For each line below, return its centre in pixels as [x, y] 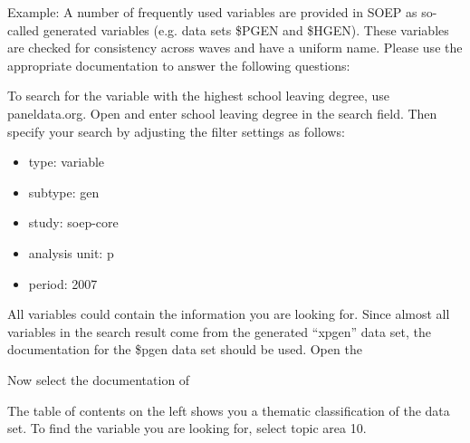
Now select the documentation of [99, 379]
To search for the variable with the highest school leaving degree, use [198, 96]
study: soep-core [73, 222]
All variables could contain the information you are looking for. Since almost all [229, 314]
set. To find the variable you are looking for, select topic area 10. [187, 428]
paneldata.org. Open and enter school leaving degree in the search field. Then [222, 113]
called [23, 29]
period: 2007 [63, 283]
